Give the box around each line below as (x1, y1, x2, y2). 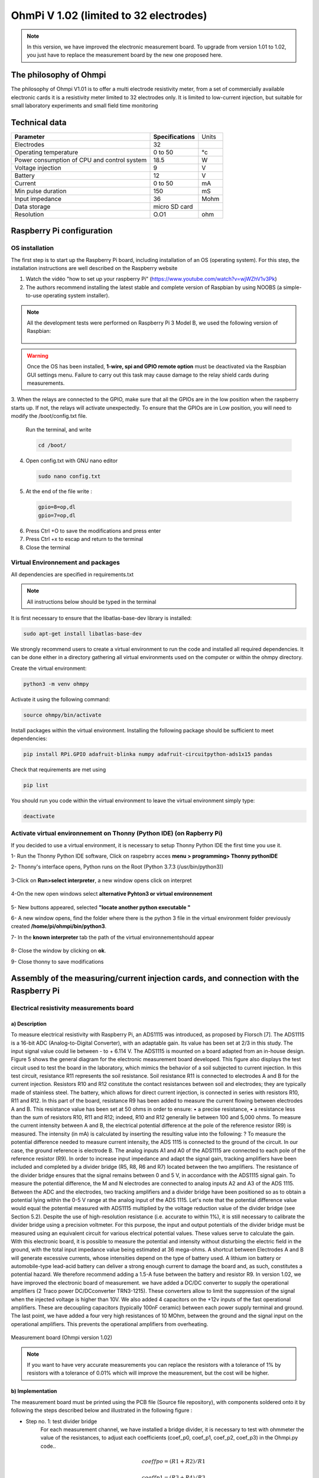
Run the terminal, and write (25, 426, 92, 433)
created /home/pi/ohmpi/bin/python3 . (11, 923, 107, 930)
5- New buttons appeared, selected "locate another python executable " (11, 903, 191, 910)
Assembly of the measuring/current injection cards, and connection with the (11, 973, 300, 984)
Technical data (11, 117, 67, 127)
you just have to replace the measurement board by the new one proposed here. (27, 51, 223, 59)
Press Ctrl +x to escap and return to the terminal (25, 536, 144, 543)
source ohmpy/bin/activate (23, 711, 102, 718)
